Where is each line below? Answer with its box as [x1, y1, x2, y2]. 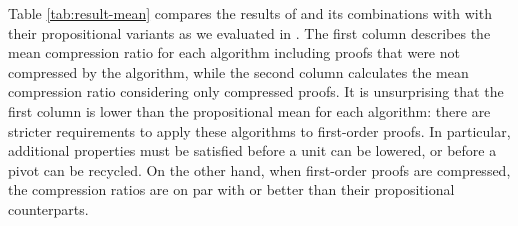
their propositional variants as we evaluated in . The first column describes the [8, 22, 491, 43]
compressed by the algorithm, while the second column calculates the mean [8, 61, 469, 82]
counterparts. [8, 198, 89, 219]
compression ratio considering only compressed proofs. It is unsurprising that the [8, 81, 504, 102]
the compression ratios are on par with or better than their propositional [8, 179, 455, 200]
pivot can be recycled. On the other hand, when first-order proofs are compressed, [8, 159, 511, 180]
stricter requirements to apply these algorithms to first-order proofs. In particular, [8, 120, 511, 141]
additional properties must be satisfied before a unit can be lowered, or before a [8, 140, 497, 161]
